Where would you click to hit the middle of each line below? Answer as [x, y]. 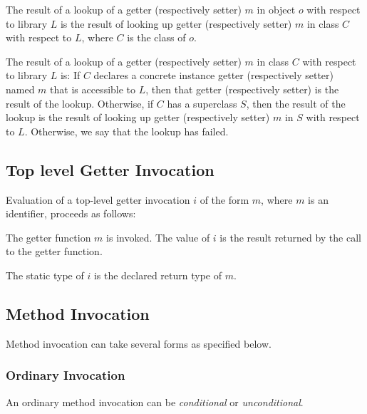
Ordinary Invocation [66, 375]
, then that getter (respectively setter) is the [242, 89]
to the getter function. [54, 251]
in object [276, 9]
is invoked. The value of [158, 237]
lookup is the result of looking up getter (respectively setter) [138, 117]
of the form [224, 199]
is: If [70, 75]
